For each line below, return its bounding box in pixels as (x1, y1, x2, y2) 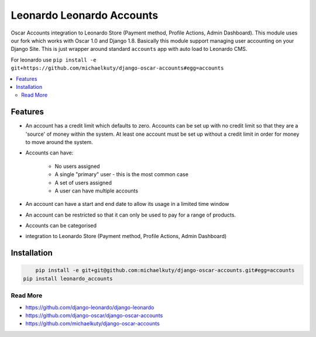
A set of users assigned (54, 179, 112, 186)
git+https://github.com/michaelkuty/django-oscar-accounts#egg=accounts (11, 65, 224, 71)
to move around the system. (25, 138, 93, 146)
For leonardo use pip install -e (11, 56, 97, 63)
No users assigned (54, 163, 100, 170)
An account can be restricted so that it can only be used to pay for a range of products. (25, 211, 236, 218)
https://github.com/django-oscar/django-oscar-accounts (25, 312, 163, 319)
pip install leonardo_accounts (23, 275, 114, 282)
